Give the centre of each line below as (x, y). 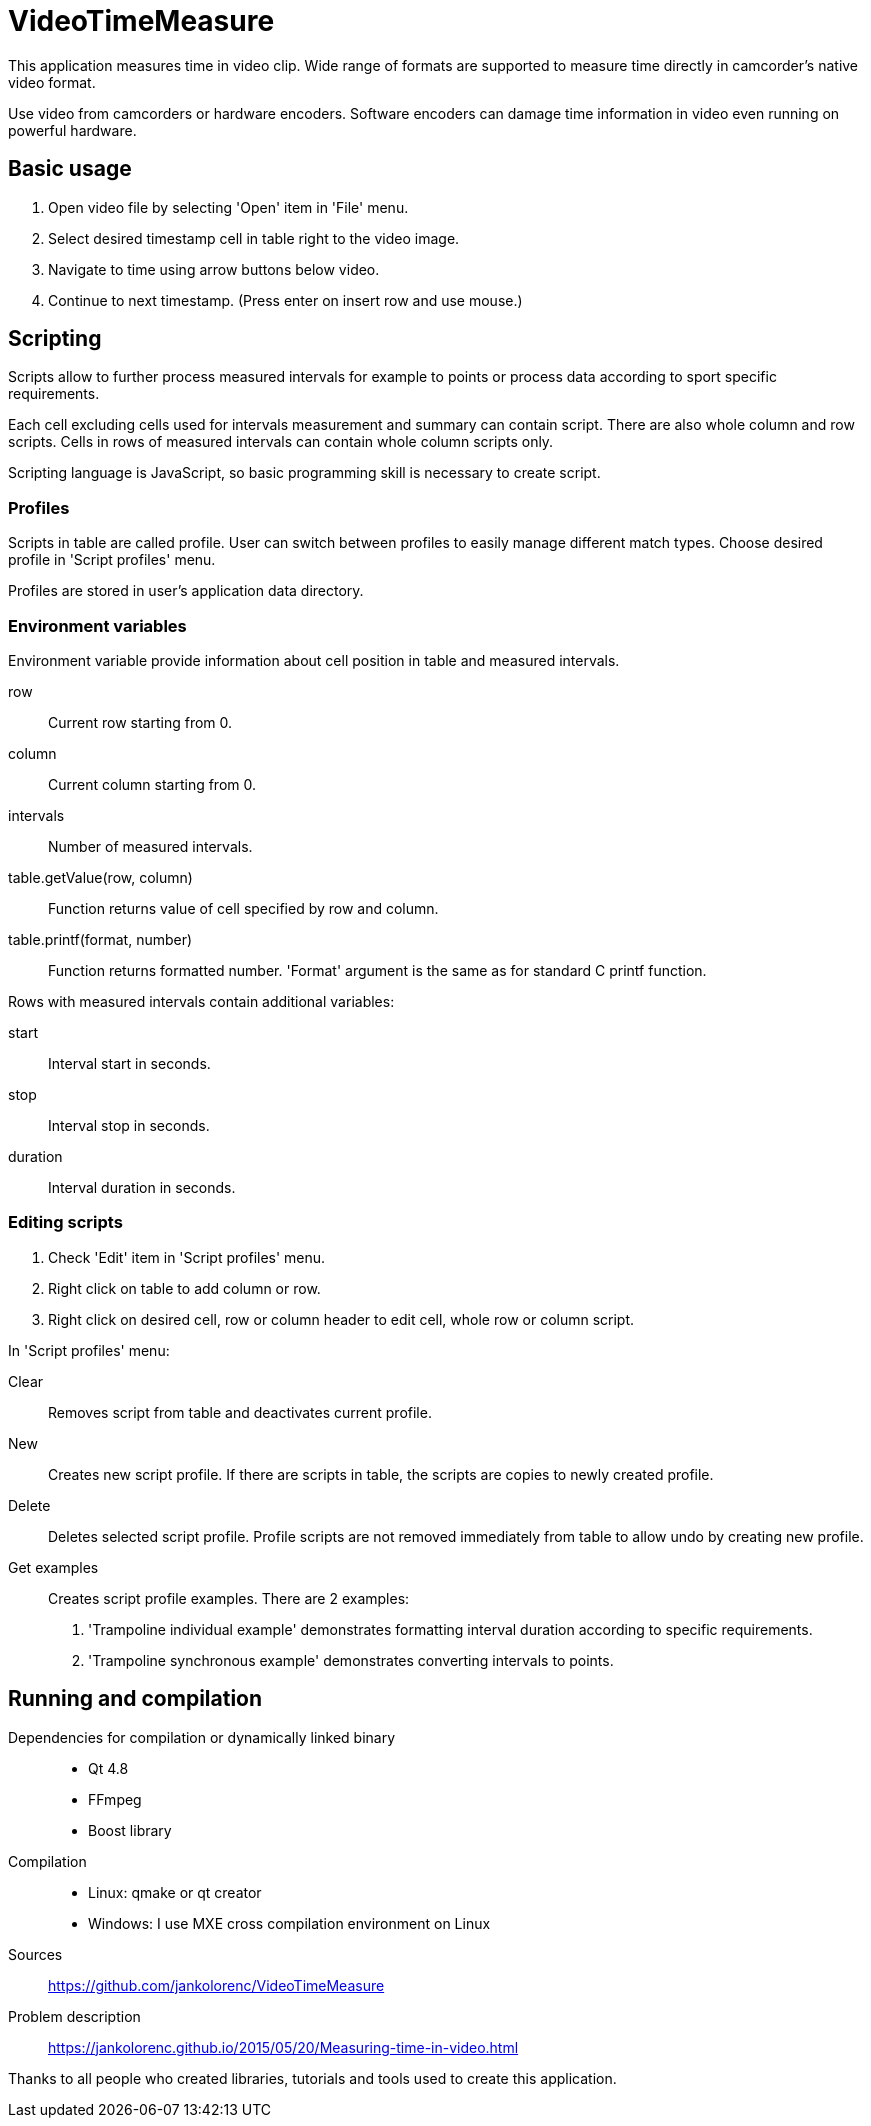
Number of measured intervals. (150, 846)
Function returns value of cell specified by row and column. (243, 908)
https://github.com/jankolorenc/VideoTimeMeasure (216, 1985)
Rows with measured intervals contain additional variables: (201, 1001)
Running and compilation (135, 1699)
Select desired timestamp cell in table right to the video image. (254, 238)
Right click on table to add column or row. (184, 1288)
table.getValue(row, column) (100, 877)
